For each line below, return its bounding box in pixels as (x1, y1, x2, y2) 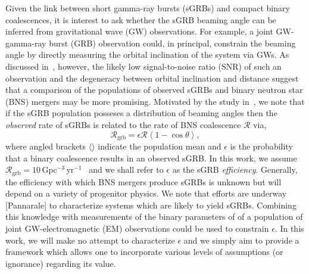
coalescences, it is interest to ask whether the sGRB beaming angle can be (5, 13, 276, 26)
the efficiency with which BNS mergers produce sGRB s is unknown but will (5, 175, 282, 188)
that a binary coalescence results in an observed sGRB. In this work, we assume (5, 151, 297, 164)
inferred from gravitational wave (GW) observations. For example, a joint (5, 25, 273, 38)
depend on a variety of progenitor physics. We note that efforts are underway (5, 187, 287, 200)
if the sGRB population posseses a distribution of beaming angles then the (5, 107, 277, 119)
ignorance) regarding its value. (5, 257, 116, 269)
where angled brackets (5, 139, 86, 152)
